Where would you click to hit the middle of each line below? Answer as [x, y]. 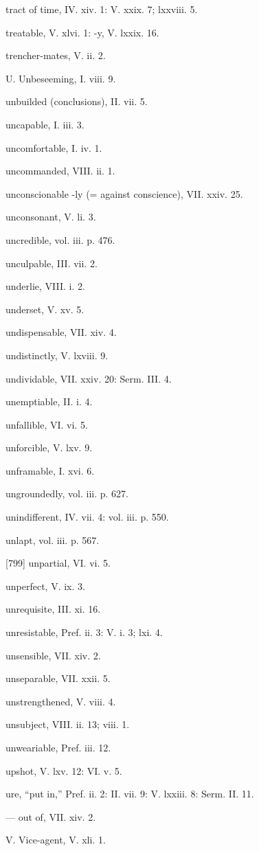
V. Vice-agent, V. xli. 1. [56, 840]
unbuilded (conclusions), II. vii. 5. [77, 101]
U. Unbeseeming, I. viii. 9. [61, 78]
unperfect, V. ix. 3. [45, 586]
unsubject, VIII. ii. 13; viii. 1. [68, 724]
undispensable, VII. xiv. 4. [61, 332]
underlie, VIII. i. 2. [45, 286]
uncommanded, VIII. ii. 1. [60, 171]
